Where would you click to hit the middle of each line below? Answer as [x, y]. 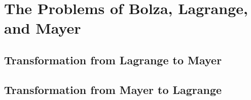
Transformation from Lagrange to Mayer [113, 60]
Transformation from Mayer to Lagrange [113, 89]
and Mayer [43, 28]
